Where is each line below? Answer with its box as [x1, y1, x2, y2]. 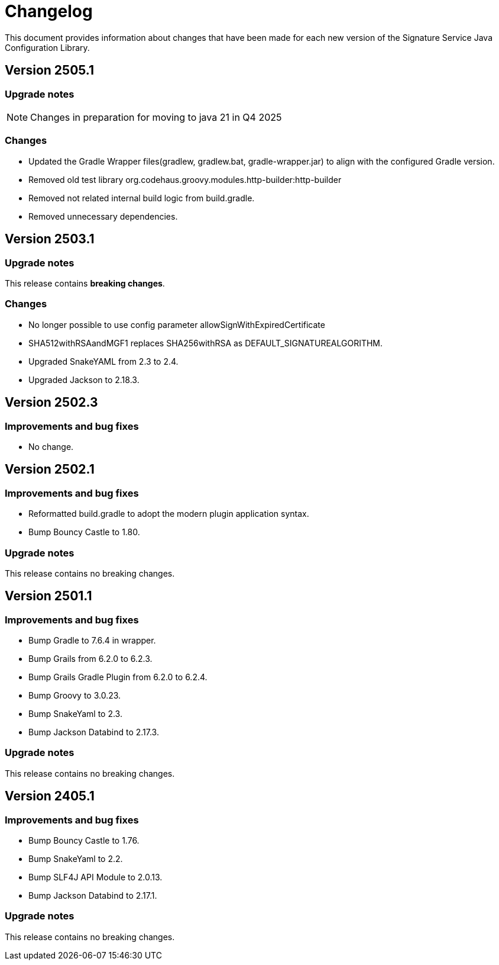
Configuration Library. [5, 42, 90, 53]
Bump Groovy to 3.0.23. [28, 690, 121, 701]
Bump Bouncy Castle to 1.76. [28, 835, 140, 846]
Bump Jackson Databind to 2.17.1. [28, 890, 157, 901]
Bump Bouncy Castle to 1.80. [28, 527, 140, 538]
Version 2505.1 [5, 63, 95, 78]
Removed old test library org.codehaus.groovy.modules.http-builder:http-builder [28, 174, 342, 185]
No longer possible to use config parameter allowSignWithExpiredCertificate [28, 319, 325, 330]
